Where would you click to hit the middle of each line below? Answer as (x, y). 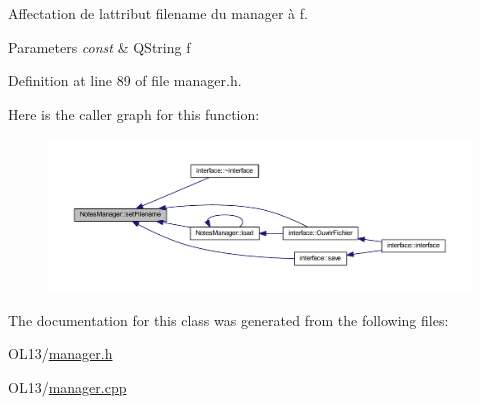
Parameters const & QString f (99, 46)
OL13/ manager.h (60, 353)
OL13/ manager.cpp (67, 386)
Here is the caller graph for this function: (134, 113)
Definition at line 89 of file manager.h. (125, 80)
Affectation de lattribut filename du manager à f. (158, 13)
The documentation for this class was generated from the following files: (228, 319)
